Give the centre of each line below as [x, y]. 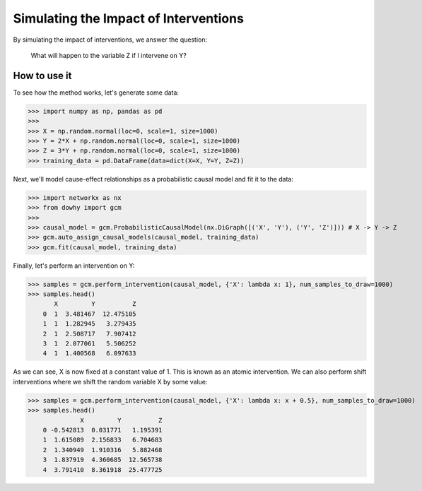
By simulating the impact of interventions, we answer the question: [110, 40]
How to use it [42, 75]
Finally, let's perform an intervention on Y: [74, 266]
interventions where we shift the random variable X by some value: [110, 381]
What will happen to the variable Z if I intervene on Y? [109, 55]
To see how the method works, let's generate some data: [96, 93]
